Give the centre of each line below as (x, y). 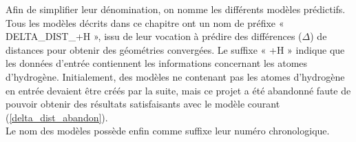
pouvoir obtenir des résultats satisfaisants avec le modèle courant (143, 104)
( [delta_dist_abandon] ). (57, 117)
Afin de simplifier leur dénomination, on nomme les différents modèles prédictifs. (176, 9)
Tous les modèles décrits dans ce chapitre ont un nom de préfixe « (145, 22)
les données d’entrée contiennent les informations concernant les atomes (157, 63)
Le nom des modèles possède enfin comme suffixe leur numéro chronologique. (168, 131)
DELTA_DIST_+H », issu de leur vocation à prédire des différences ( (154, 36)
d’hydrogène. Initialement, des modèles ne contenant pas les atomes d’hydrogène (175, 76)
